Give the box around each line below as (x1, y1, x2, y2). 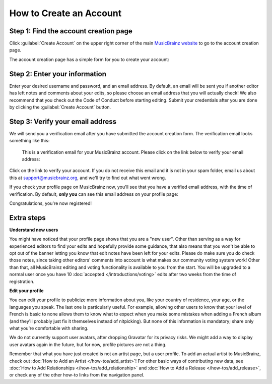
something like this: (9, 138, 50, 144)
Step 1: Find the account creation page (9, 27, 133, 35)
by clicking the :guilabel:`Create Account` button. (9, 104, 111, 110)
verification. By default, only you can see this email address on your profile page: (9, 191, 178, 197)
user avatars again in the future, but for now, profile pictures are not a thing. (9, 341, 167, 348)
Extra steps (9, 213, 46, 222)
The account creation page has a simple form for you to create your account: (9, 56, 169, 63)
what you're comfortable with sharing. (9, 325, 89, 331)
